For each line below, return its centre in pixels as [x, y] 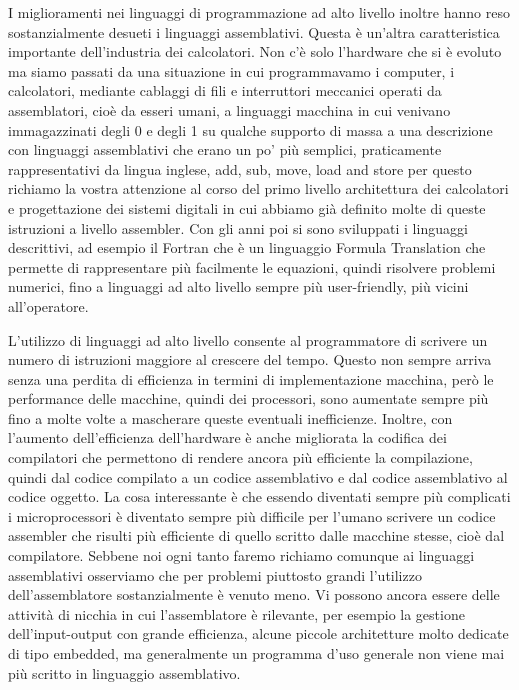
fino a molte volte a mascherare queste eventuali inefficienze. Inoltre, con [230, 417]
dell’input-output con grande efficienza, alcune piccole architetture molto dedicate [258, 633]
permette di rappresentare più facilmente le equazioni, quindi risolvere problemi [252, 266]
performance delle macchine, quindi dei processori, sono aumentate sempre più [248, 398]
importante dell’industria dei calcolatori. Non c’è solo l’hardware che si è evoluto [255, 51]
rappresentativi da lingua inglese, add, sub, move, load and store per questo [240, 168]
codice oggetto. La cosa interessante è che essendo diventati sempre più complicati [259, 496]
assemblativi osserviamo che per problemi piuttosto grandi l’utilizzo [215, 574]
